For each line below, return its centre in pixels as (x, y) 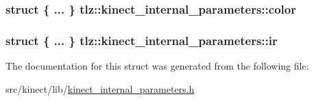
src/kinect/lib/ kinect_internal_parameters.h (100, 88)
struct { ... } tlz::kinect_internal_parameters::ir (142, 40)
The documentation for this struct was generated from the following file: (157, 66)
